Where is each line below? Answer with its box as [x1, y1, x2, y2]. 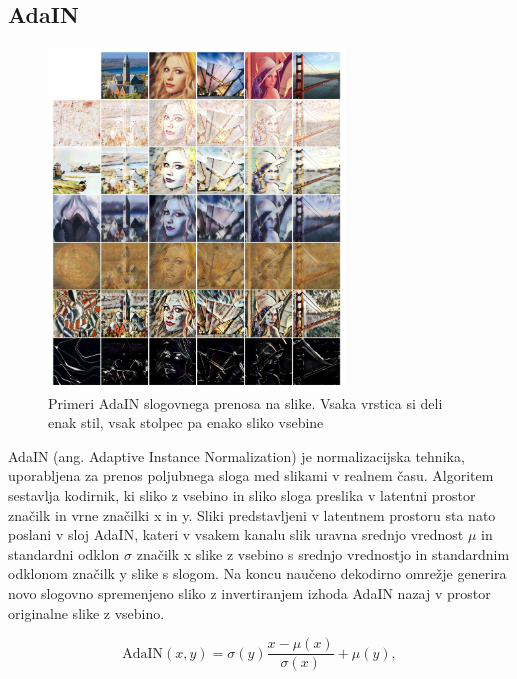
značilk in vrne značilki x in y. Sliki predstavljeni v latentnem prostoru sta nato [8, 504, 496, 525]
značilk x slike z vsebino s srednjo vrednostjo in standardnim [136, 543, 510, 564]
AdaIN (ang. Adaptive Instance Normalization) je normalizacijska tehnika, [8, 445, 465, 466]
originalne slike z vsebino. [8, 602, 165, 623]
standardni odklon [8, 543, 120, 564]
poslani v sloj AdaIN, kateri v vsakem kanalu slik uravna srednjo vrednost [8, 524, 464, 545]
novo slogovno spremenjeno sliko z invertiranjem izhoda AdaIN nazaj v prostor [8, 583, 491, 603]
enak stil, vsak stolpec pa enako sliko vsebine [48, 412, 324, 433]
